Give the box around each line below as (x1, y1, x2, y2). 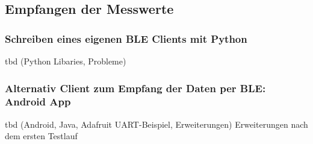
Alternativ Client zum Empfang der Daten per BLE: (5, 80, 266, 95)
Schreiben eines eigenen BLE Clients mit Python (5, 31, 247, 46)
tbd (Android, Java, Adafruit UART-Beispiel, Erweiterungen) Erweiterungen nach (5, 117, 308, 130)
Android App (5, 94, 71, 109)
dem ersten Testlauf (5, 130, 78, 142)
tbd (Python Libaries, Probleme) (5, 55, 126, 67)
